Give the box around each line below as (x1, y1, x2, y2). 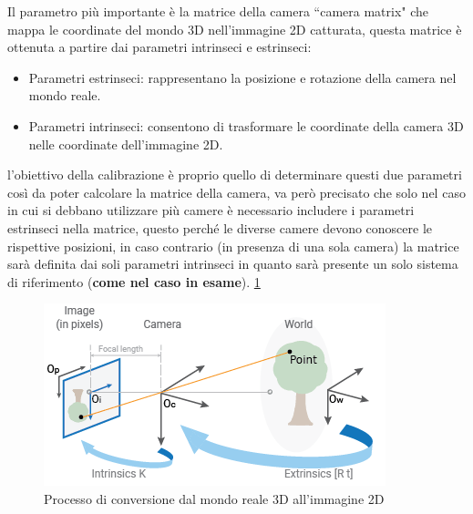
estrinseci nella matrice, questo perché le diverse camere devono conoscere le (7, 218, 433, 237)
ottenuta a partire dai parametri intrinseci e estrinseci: (7, 37, 312, 57)
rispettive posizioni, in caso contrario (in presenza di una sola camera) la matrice (7, 236, 459, 255)
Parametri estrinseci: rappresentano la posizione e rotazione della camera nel (28, 67, 457, 87)
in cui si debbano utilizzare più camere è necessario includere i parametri (7, 200, 415, 220)
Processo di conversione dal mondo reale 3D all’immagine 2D (44, 488, 385, 508)
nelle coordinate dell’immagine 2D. (28, 134, 223, 153)
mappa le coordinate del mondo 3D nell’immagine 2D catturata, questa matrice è (7, 19, 462, 38)
